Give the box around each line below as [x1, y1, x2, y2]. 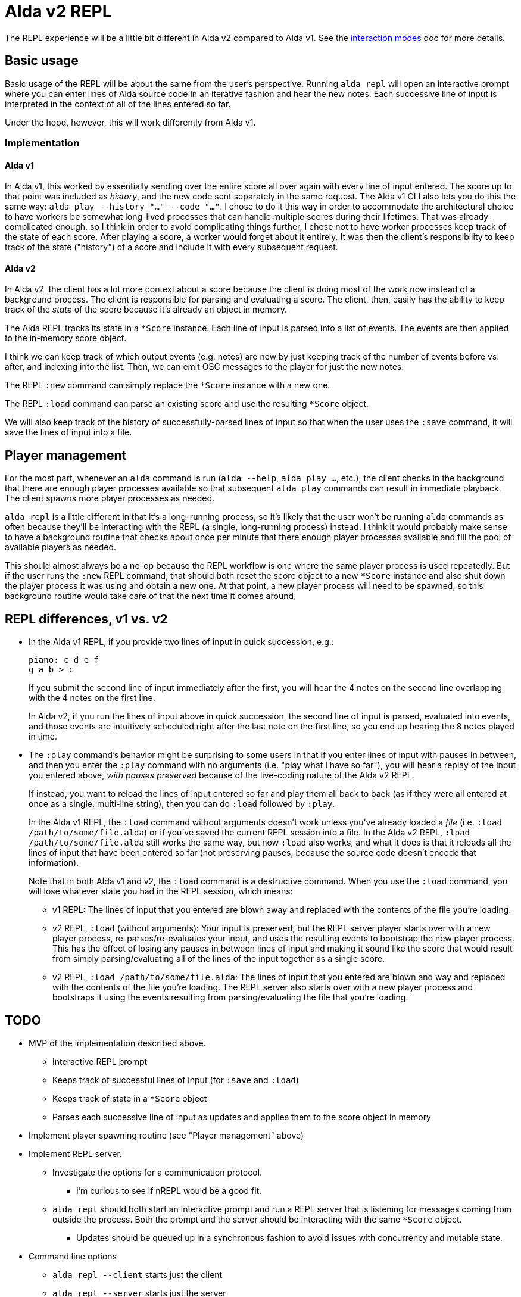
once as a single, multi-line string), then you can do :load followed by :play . [29, 799, 335, 809]
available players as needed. [5, 542, 117, 553]
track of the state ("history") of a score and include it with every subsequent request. [5, 242, 338, 252]
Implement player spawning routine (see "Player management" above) [29, 1130, 304, 1140]
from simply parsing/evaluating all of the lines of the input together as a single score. [52, 953, 385, 964]
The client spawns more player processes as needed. [5, 493, 215, 504]
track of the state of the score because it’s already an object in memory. [5, 304, 287, 315]
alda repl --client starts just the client [52, 1269, 223, 1280]
